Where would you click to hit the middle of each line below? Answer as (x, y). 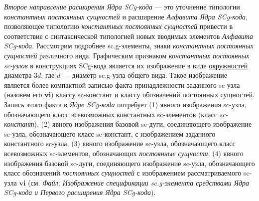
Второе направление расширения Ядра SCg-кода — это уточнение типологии (122, 6)
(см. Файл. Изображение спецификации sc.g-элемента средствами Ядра (138, 182)
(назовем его (23, 95)
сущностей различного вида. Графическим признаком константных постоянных (127, 55)
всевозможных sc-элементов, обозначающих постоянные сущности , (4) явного (124, 153)
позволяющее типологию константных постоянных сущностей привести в (119, 26)
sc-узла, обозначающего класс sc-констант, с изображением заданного (110, 133)
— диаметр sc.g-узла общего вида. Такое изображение (145, 75)
